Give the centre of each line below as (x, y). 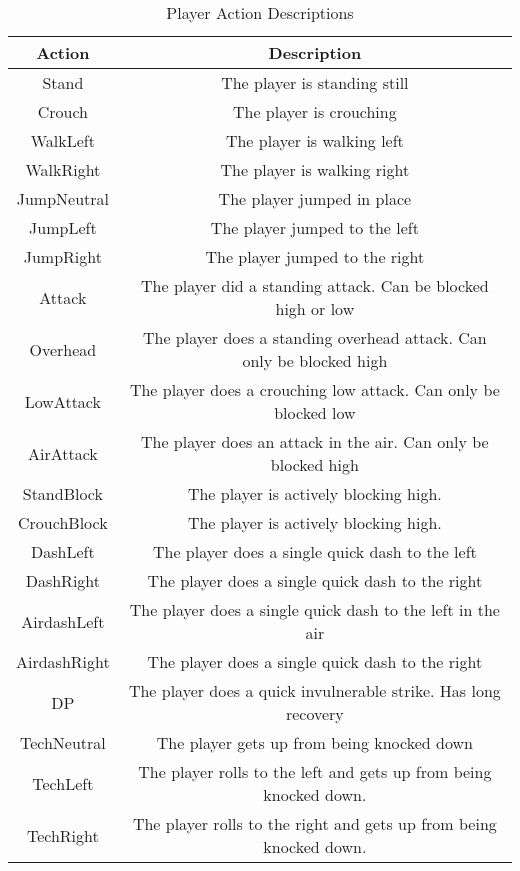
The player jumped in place (315, 198)
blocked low (315, 412)
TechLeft (63, 783)
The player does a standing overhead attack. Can (314, 337)
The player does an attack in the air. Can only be (314, 441)
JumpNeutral (62, 198)
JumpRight (62, 256)
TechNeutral (62, 742)
